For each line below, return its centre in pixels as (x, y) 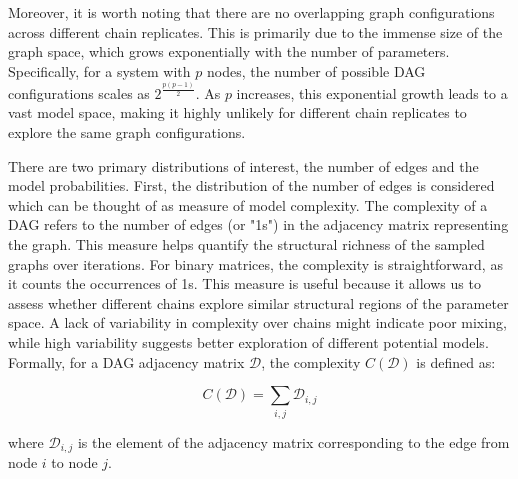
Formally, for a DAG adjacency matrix (126, 361)
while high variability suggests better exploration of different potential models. (248, 342)
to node (74, 461)
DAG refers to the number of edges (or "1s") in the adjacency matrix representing (258, 224)
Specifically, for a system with (99, 70)
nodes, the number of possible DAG (316, 70)
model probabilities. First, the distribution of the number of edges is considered (251, 185)
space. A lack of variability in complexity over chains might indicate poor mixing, (257, 322)
